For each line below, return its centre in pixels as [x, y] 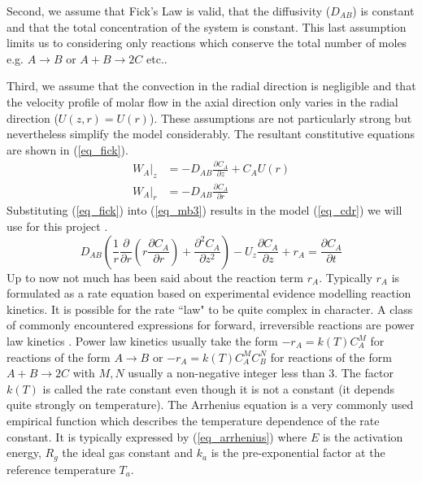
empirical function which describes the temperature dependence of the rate [193, 420]
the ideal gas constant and [128, 453]
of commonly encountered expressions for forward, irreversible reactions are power [211, 325]
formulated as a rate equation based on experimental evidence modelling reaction [209, 293]
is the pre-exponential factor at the [298, 453]
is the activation [363, 436]
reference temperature [61, 469]
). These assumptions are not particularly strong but [281, 117]
